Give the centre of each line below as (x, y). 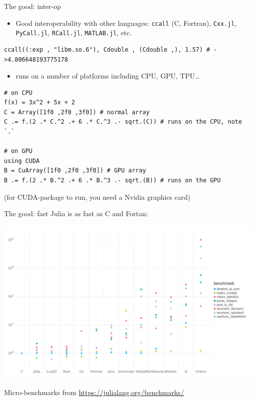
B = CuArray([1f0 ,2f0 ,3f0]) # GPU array (75, 171)
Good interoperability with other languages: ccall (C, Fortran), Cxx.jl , (126, 23)
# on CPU (18, 93)
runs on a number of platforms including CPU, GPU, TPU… (108, 76)
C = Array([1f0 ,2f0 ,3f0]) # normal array (77, 112)
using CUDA (22, 161)
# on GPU (18, 151)
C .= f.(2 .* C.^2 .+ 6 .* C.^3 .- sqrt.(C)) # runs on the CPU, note (123, 122)
